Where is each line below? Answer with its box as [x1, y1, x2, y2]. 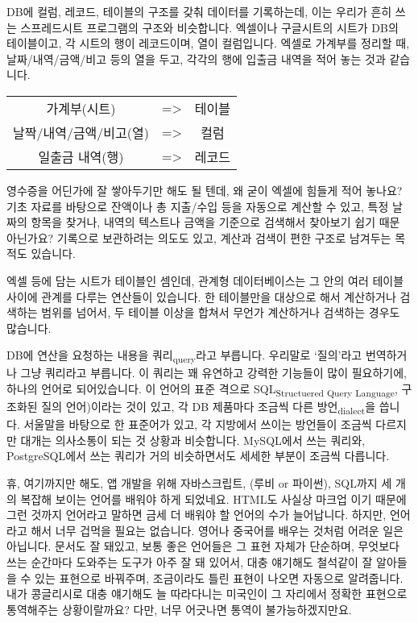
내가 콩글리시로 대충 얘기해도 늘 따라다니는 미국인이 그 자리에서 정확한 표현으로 [6, 585, 408, 602]
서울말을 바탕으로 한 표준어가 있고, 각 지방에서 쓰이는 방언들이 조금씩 [23, 416, 372, 433]
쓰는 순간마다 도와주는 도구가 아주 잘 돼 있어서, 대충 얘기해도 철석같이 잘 [6, 554, 373, 571]
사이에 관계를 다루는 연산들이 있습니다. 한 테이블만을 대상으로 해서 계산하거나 [6, 288, 396, 305]
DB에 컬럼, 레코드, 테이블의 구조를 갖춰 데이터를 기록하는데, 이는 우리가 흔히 [6, 3, 392, 19]
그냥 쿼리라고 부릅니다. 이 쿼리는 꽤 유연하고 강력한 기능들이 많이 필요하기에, [20, 364, 407, 381]
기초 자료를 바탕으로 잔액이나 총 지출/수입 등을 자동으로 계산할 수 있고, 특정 [6, 197, 389, 214]
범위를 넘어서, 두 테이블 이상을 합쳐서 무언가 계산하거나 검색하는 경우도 [41, 304, 400, 321]
